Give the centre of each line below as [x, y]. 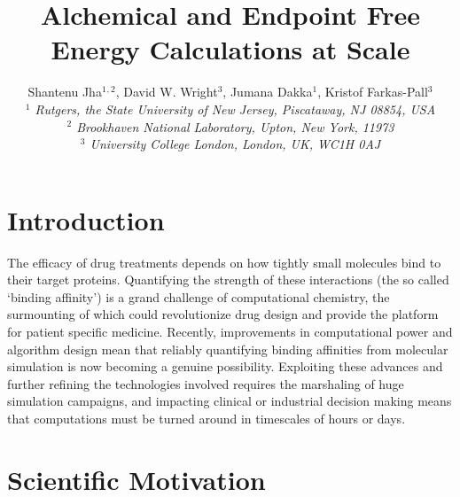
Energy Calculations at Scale [230, 49]
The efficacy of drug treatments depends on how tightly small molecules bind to [224, 262]
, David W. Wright [167, 92]
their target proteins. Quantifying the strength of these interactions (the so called [228, 280]
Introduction [86, 219]
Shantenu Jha [65, 92]
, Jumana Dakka [268, 92]
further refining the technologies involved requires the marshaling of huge [206, 383]
